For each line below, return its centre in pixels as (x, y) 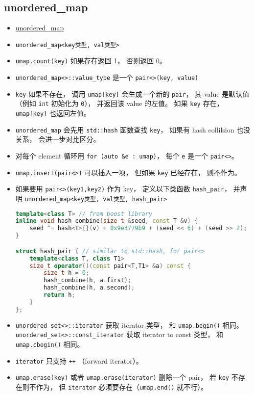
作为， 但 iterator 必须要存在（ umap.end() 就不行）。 (122, 386)
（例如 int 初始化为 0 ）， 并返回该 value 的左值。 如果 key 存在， (119, 103)
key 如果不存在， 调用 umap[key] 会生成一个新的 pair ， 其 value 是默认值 (132, 93)
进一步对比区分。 (73, 139)
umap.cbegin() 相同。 (50, 344)
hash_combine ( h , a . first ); (88, 280)
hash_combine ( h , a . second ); (89, 288)
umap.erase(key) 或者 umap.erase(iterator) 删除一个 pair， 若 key (122, 377)
